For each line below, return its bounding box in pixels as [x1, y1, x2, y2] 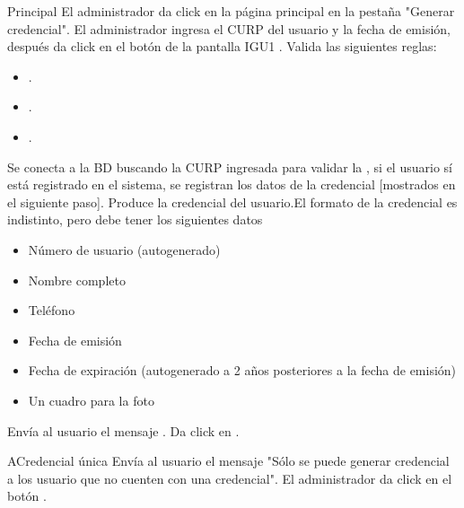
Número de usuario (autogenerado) [28, 240, 221, 258]
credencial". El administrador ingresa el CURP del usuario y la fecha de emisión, [7, 19, 451, 38]
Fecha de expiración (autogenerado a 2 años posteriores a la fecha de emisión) [28, 361, 457, 380]
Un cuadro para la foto [28, 390, 154, 409]
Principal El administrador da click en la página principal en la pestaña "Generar [7, 2, 455, 20]
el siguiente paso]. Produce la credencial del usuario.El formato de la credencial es [7, 192, 458, 211]
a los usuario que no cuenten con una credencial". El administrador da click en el [7, 469, 452, 487]
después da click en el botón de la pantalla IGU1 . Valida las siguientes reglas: [7, 37, 437, 56]
